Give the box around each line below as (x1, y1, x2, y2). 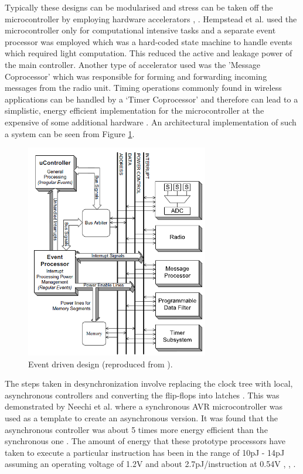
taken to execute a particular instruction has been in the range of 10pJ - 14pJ (5, 446, 285, 458)
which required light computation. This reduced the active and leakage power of (5, 47, 292, 59)
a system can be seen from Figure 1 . (5, 127, 135, 139)
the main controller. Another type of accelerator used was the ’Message (5, 58, 261, 70)
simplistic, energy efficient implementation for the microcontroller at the (5, 104, 264, 117)
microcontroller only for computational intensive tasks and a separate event (5, 24, 276, 36)
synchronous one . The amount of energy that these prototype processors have (5, 435, 285, 447)
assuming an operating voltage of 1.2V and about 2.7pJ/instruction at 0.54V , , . (5, 458, 296, 470)
